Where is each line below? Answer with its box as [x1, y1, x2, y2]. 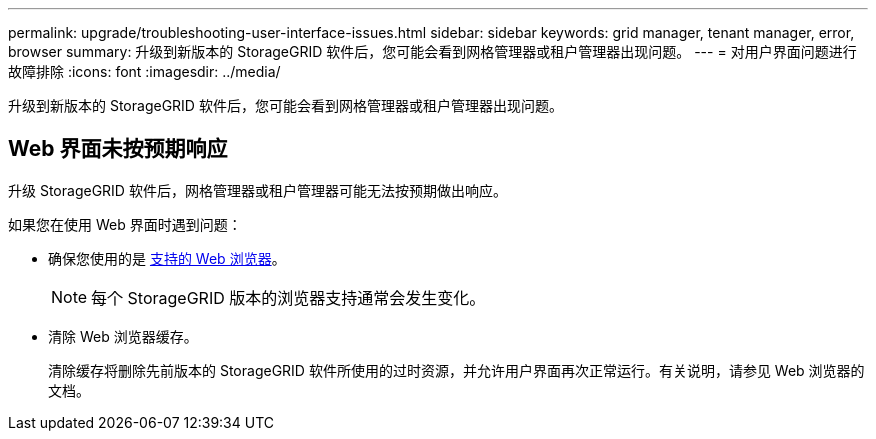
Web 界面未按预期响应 [8, 136, 228, 162]
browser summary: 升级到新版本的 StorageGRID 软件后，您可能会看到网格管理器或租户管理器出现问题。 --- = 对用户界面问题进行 [8, 43, 857, 60]
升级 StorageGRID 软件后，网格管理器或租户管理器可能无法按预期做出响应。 [8, 181, 507, 199]
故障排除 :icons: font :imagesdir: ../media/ [8, 63, 281, 80]
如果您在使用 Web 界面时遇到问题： [8, 215, 242, 233]
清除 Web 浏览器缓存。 [48, 327, 198, 345]
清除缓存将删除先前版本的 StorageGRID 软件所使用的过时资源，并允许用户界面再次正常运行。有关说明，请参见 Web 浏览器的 [48, 361, 865, 379]
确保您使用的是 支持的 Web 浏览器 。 [48, 249, 286, 267]
